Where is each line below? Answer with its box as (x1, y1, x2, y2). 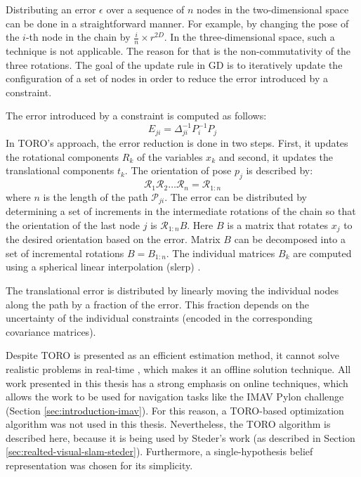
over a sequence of (106, 2, 185, 16)
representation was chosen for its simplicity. (6, 458, 193, 473)
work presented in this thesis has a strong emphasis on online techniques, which (6, 375, 348, 390)
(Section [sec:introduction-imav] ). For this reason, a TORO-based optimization (6, 403, 344, 417)
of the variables (136, 149, 203, 164)
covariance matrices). (6, 324, 96, 339)
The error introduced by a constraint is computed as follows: (6, 108, 267, 123)
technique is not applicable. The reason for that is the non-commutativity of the (6, 44, 351, 58)
